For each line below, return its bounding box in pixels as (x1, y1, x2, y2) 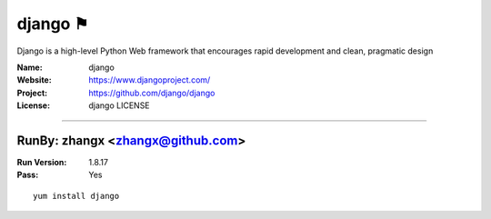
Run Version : (16, 157, 67, 168)
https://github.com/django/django (88, 87, 215, 98)
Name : (16, 62, 43, 73)
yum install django (33, 191, 120, 201)
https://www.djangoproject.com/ (88, 75, 211, 85)
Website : (16, 75, 52, 85)
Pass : (16, 169, 39, 181)
